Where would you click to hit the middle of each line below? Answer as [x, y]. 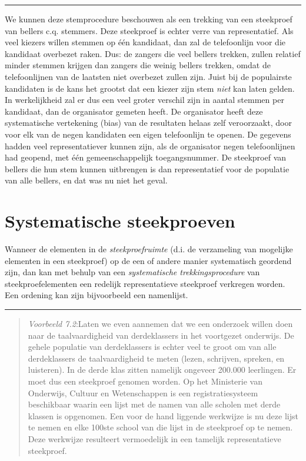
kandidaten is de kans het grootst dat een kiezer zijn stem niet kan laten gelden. [150, 88]
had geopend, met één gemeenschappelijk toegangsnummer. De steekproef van [146, 157]
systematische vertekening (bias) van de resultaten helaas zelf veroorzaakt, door [148, 123]
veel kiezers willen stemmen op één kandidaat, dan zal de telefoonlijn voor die [145, 42]
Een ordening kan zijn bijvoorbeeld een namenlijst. [97, 295]
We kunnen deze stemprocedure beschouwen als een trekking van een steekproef [149, 19]
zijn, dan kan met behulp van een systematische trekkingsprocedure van [132, 272]
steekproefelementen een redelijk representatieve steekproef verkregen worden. [145, 283]
